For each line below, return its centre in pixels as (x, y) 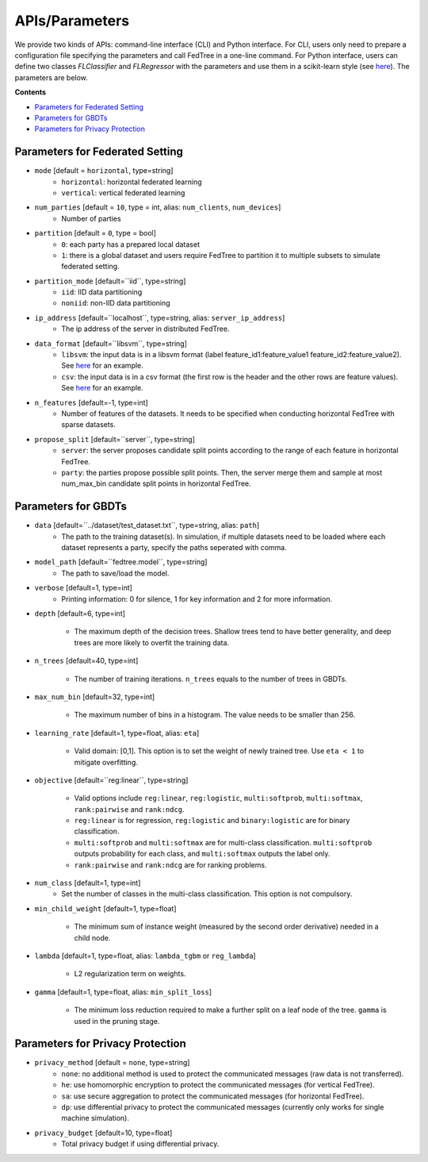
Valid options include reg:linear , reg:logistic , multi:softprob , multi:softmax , (219, 798)
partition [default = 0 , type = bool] (95, 233)
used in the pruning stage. (117, 1021)
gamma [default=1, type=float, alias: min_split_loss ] (123, 991)
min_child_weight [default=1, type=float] (106, 908)
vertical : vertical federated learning (123, 192)
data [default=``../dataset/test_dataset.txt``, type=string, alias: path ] (147, 525)
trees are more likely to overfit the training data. (152, 642)
